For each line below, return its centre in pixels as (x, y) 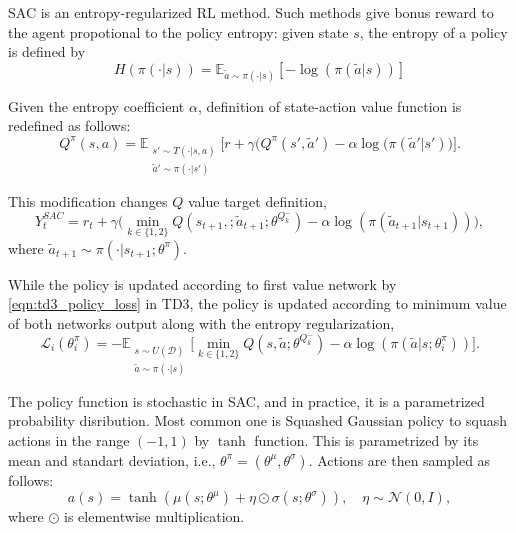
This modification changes (88, 201)
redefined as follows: (69, 125)
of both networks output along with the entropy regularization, (201, 323)
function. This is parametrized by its (366, 440)
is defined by (47, 51)
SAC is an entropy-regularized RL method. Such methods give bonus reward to (251, 12)
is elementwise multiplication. (154, 516)
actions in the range (69, 440)
